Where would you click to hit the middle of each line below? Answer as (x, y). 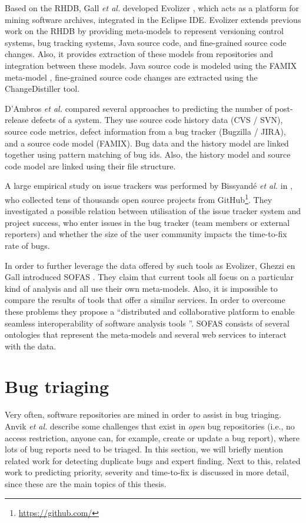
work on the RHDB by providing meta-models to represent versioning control (144, 31)
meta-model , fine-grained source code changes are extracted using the (131, 77)
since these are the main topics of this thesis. (86, 483)
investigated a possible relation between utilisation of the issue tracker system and (153, 211)
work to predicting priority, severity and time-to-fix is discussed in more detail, (147, 472)
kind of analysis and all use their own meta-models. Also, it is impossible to (141, 288)
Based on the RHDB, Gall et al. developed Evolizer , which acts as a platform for (152, 8)
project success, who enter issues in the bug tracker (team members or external (147, 222)
